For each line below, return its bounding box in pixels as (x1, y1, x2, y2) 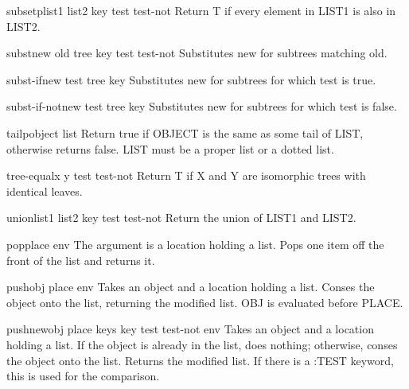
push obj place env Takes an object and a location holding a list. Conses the (6, 278, 375, 295)
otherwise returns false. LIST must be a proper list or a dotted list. (6, 140, 334, 157)
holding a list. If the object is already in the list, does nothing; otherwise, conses (6, 336, 398, 352)
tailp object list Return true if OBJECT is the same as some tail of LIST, (6, 124, 364, 141)
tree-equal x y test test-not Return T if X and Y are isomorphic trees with (6, 167, 366, 184)
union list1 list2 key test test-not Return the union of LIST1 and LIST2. (6, 209, 356, 226)
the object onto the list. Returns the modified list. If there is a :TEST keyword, (6, 352, 394, 368)
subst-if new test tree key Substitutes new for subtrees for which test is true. (6, 71, 376, 88)
